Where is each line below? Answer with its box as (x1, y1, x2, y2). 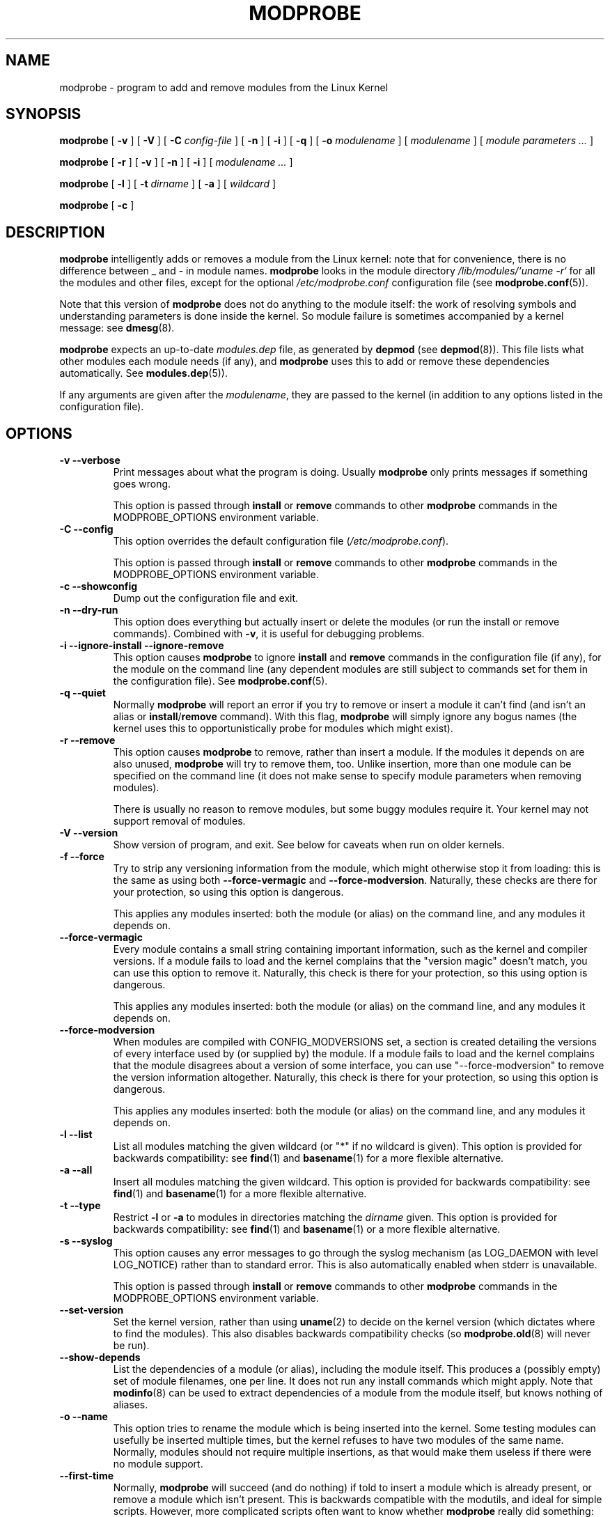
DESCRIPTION (6, 223, 105, 241)
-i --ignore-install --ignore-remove (59, 639, 224, 652)
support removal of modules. (113, 815, 246, 827)
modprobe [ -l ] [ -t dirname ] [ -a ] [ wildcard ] (59, 178, 276, 190)
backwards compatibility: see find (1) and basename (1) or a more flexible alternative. (113, 1223, 501, 1236)
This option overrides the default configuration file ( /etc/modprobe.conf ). (113, 535, 449, 547)
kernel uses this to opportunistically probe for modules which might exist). (113, 722, 453, 735)
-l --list (59, 1128, 93, 1141)
